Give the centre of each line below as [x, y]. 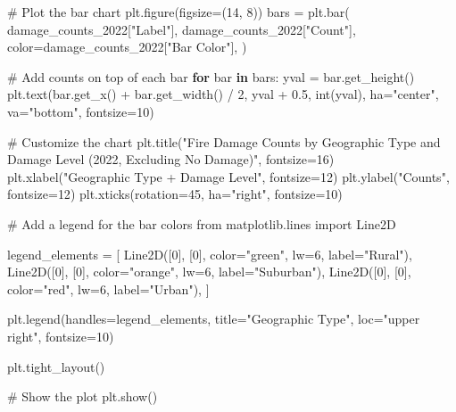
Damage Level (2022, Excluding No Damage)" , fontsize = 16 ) [171, 159]
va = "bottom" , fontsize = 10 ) [81, 111]
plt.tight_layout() [56, 366]
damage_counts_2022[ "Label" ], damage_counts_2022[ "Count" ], [182, 29]
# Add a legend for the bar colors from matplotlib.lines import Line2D [202, 223]
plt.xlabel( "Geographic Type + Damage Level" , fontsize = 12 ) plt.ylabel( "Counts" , [228, 176]
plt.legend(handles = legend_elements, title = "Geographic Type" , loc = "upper [214, 319]
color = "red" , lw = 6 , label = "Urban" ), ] [108, 288]
